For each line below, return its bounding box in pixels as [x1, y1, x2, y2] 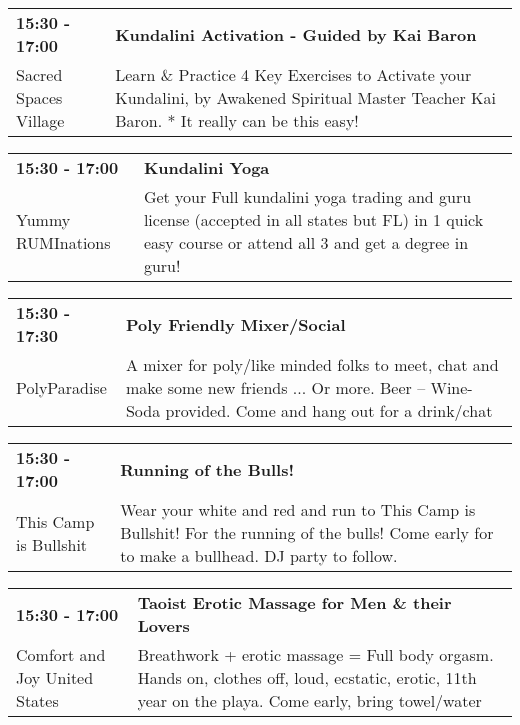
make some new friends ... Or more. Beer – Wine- [125, 376, 473, 399]
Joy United [16, 666, 94, 689]
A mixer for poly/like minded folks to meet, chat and [125, 353, 499, 376]
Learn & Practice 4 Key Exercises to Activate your [115, 63, 472, 86]
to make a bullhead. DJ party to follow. [120, 544, 398, 567]
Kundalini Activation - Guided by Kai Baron [115, 22, 477, 46]
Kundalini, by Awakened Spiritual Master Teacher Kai [115, 86, 496, 109]
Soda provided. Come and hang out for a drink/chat [125, 399, 493, 422]
